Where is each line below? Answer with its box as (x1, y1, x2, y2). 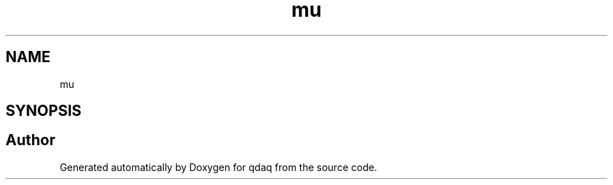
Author (6, 131, 55, 149)
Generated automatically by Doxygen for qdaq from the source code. (59, 161, 377, 173)
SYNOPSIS (6, 102, 82, 120)
